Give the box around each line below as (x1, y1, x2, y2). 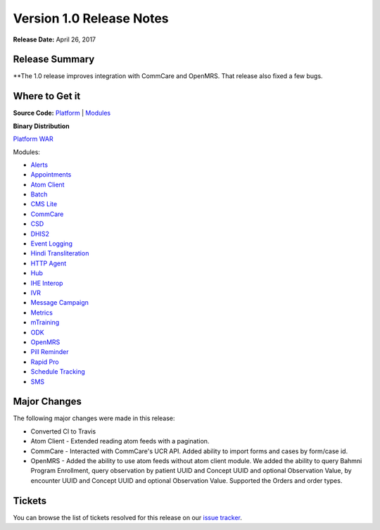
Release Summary (13, 53, 95, 65)
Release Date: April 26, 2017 (13, 35, 96, 44)
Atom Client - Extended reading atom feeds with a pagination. (30, 437, 210, 446)
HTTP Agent (30, 259, 67, 267)
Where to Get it (13, 90, 81, 102)
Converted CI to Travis (30, 427, 96, 436)
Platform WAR (13, 134, 53, 144)
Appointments (30, 170, 72, 179)
